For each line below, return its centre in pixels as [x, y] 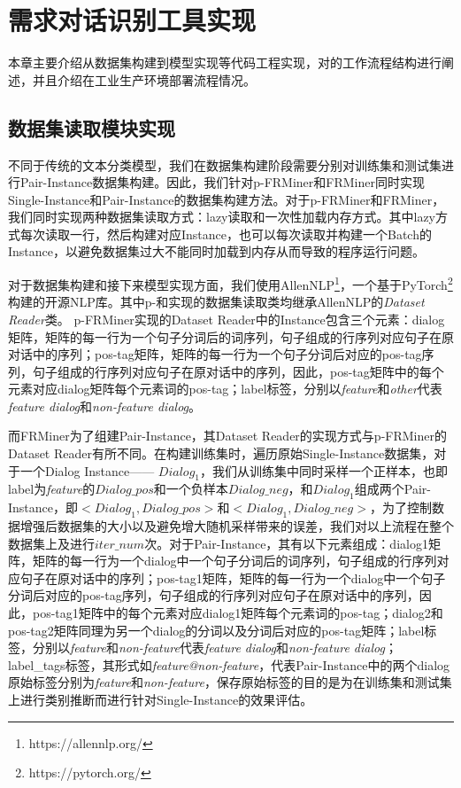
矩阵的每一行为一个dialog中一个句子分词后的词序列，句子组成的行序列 [234, 561]
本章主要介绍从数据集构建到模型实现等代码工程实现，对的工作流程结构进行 [225, 62]
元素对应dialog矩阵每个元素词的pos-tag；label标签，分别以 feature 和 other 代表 [225, 389]
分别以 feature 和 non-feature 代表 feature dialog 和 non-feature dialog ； [215, 648]
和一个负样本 [191, 489]
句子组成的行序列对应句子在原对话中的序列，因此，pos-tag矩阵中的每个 [238, 371]
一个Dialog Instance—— [87, 470]
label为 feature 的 [52, 489]
